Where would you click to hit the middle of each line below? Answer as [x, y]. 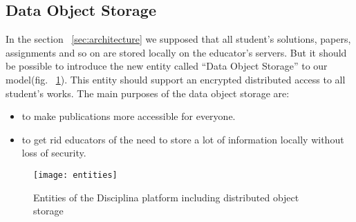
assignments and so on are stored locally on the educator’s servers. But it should [176, 52]
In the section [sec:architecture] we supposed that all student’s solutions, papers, [178, 39]
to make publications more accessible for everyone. [129, 116]
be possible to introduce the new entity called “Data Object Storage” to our [167, 66]
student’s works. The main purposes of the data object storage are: [148, 93]
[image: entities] [75, 175]
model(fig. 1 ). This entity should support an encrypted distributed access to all [176, 79]
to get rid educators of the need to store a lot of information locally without [183, 139]
